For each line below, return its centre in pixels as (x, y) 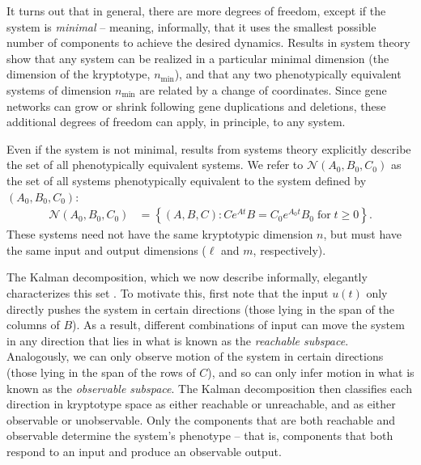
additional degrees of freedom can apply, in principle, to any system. (176, 122)
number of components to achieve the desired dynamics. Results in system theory (208, 42)
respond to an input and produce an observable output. (144, 451)
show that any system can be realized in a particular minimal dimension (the (198, 58)
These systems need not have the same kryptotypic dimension (160, 234)
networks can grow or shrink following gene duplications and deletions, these (196, 106)
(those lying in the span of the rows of (101, 372)
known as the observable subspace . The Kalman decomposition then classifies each (209, 388)
